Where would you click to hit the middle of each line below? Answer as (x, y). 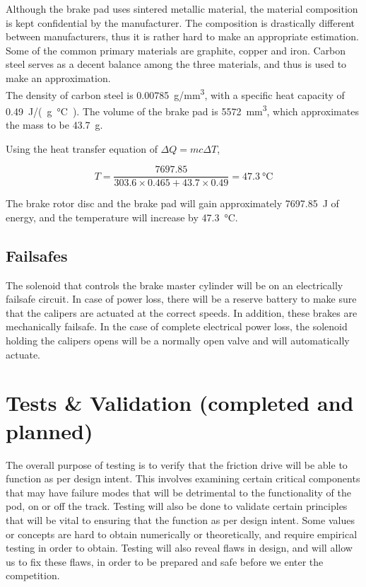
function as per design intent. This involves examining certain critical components (183, 478)
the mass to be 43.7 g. (54, 125)
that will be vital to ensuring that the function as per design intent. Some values (180, 519)
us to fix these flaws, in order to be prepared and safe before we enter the (165, 561)
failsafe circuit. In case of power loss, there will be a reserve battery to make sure (181, 299)
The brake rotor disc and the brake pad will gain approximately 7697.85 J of (172, 203)
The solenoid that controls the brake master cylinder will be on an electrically (175, 285)
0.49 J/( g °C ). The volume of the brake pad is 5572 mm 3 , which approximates (182, 110)
